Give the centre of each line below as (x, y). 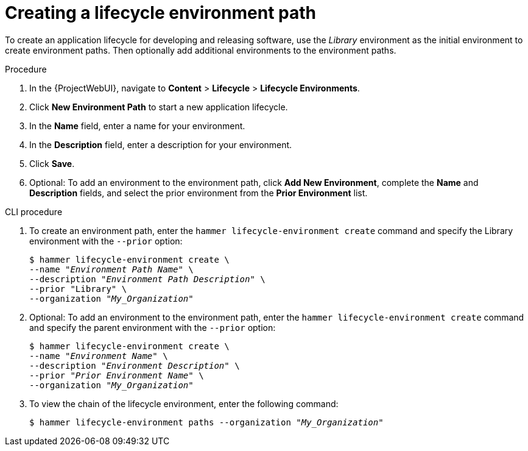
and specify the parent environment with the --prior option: (153, 327)
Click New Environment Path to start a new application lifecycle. (159, 107)
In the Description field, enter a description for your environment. (161, 144)
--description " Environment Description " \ (135, 365)
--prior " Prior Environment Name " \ (117, 375)
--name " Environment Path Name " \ (111, 269)
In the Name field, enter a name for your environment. (137, 126)
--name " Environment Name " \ (99, 356)
